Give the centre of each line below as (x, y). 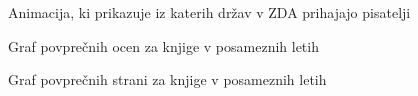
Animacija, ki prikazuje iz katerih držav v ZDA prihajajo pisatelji (209, 12)
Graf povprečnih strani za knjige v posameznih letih (167, 79)
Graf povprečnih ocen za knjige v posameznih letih (163, 45)
